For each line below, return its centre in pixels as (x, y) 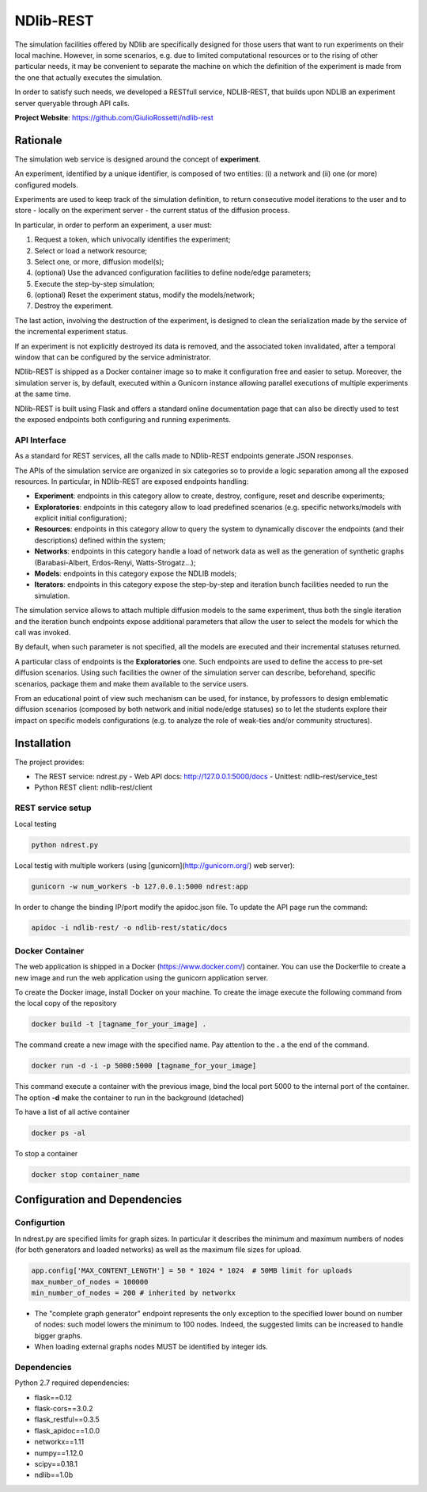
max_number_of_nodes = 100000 (90, 1282)
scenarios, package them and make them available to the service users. (132, 683)
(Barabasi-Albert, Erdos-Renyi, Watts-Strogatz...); (115, 562)
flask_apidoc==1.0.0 (67, 1430)
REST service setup (53, 808)
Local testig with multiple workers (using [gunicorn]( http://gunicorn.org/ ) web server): (155, 865)
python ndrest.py (65, 845)
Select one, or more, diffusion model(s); (99, 261)
